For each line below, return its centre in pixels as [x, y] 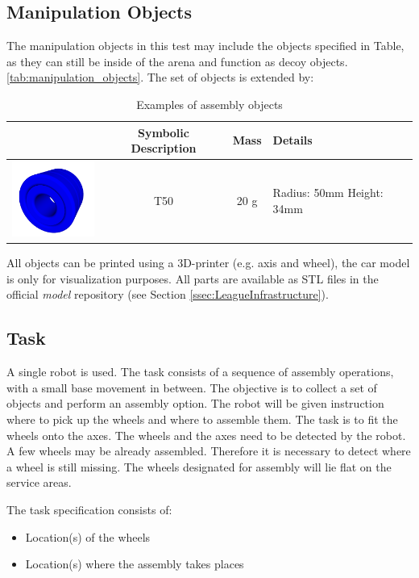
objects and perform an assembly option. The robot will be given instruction [195, 403]
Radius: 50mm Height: [328, 193]
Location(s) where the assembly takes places [135, 564]
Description [164, 148]
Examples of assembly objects [209, 104]
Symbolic [164, 132]
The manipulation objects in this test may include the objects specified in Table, [205, 46]
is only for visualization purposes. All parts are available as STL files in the [193, 278]
